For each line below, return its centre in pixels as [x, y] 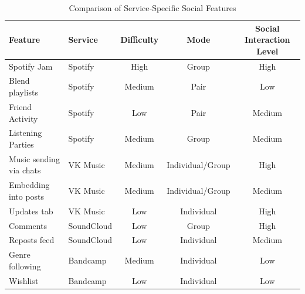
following [25, 266]
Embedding [29, 185]
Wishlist [24, 280]
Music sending [34, 158]
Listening [26, 133]
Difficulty [140, 40]
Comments [28, 225]
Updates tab [31, 211]
